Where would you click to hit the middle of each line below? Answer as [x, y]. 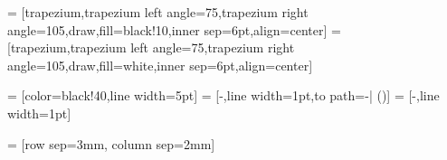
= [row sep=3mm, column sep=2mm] [111, 143]
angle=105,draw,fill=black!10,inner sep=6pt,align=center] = [174, 29]
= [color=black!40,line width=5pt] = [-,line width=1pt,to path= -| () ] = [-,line [223, 95]
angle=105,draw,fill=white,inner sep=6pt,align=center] [160, 65]
